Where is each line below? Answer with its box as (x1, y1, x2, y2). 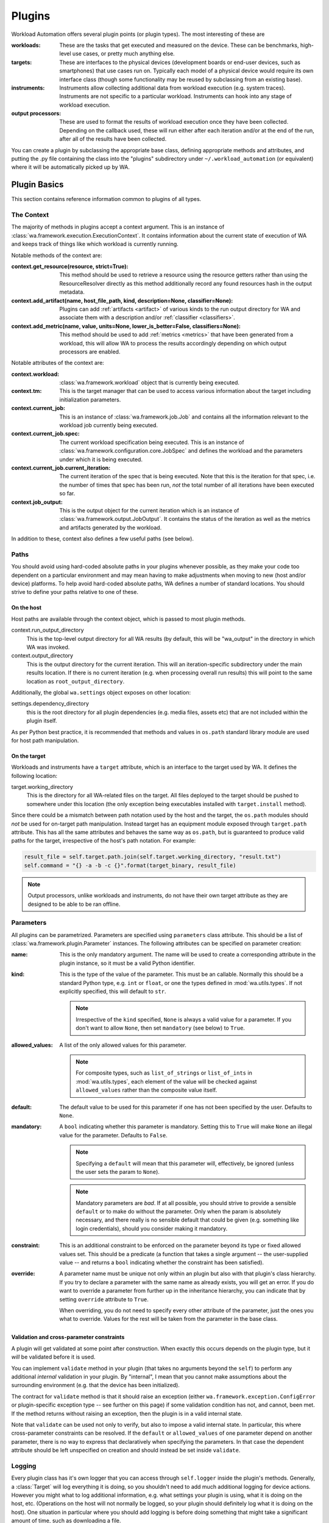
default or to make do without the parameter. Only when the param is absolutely (76, 1208, 281, 1215)
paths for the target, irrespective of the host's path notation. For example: (11, 837, 196, 844)
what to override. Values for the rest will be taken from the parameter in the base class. (59, 1315, 278, 1323)
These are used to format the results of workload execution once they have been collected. (59, 118, 289, 125)
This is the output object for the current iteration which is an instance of (59, 506, 239, 514)
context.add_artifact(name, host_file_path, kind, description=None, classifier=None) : (11, 297, 233, 304)
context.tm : (11, 387, 42, 395)
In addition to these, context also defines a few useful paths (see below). (11, 535, 194, 542)
